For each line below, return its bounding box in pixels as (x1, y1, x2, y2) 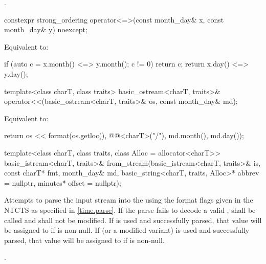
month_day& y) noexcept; (4, 24, 87, 35)
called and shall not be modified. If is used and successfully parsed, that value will (4, 214, 262, 225)
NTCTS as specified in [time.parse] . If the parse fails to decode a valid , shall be (4, 204, 256, 215)
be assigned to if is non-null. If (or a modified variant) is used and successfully (4, 225, 250, 235)
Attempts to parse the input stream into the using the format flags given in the (4, 194, 253, 205)
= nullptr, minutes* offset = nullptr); (4, 177, 121, 188)
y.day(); (4, 68, 28, 79)
